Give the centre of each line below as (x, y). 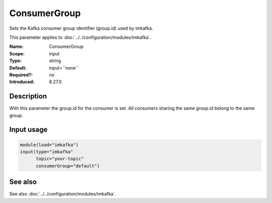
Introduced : (22, 82)
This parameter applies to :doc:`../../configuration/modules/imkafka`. (80, 37)
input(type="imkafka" (47, 152)
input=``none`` (64, 67)
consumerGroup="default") (68, 166)
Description (28, 96)
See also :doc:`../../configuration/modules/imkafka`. (63, 194)
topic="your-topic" (60, 159)
